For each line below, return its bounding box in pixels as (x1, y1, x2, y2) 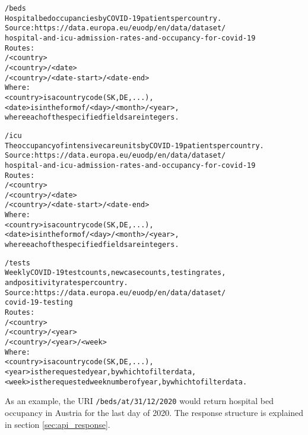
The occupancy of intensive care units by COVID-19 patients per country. (5, 141, 264, 150)
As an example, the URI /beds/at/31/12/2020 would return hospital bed (5, 395, 274, 407)
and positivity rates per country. (5, 278, 128, 287)
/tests (5, 258, 30, 267)
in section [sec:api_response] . (5, 418, 110, 430)
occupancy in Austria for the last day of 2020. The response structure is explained (5, 406, 304, 418)
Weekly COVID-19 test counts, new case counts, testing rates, (5, 268, 226, 277)
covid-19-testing (5, 298, 73, 307)
